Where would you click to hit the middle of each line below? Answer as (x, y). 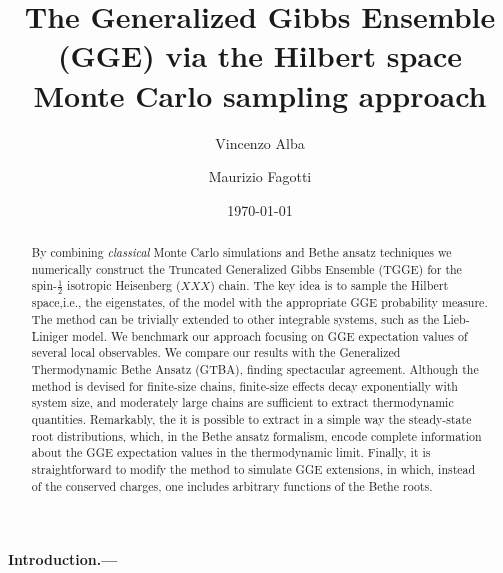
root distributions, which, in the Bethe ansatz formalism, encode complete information (256, 435)
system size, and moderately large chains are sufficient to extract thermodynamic (242, 402)
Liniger (50, 335)
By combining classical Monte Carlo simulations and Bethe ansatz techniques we (241, 252)
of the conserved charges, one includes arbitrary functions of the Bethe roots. (232, 485)
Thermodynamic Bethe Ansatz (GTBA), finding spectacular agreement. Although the (255, 369)
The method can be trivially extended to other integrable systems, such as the (235, 319)
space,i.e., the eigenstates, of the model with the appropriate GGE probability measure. (259, 302)
